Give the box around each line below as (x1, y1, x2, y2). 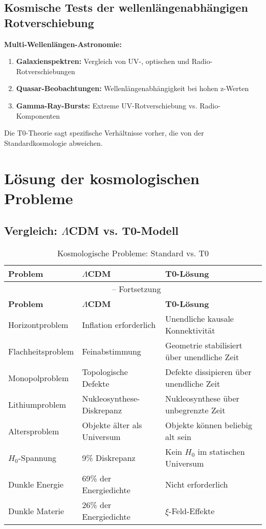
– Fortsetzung (112, 283, 161, 295)
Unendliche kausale (165, 313, 234, 325)
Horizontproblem (8, 318, 69, 330)
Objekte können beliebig (165, 419, 252, 431)
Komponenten (16, 110, 60, 121)
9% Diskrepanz (82, 451, 136, 464)
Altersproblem (8, 425, 59, 437)
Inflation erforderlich (82, 318, 156, 330)
